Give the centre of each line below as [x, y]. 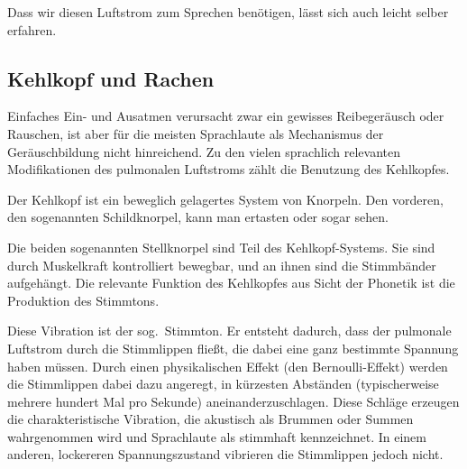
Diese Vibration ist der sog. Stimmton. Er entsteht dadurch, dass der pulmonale [229, 331]
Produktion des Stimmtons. [83, 300]
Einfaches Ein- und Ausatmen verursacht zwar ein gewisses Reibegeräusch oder [226, 116]
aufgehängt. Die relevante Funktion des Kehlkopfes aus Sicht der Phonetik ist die [231, 283]
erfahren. [32, 29]
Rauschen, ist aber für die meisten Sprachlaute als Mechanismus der [196, 133]
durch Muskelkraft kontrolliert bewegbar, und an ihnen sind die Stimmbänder [222, 265]
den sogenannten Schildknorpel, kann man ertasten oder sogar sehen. [198, 217]
